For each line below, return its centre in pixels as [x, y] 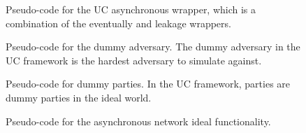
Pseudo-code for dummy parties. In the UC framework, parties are [148, 84]
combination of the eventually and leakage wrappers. [118, 23]
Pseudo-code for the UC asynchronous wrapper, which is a [131, 9]
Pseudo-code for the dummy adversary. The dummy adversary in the [153, 47]
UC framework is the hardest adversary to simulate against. [134, 60]
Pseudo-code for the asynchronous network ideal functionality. [138, 121]
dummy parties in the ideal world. [79, 97]
